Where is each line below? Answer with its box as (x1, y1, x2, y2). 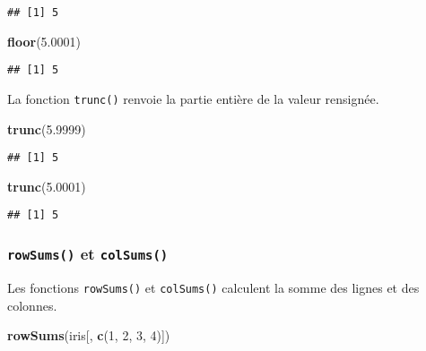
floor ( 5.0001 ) (7, 31, 81, 50)
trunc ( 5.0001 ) (7, 176, 86, 195)
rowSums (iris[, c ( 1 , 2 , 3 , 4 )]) (7, 326, 170, 345)
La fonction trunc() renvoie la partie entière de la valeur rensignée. (7, 89, 379, 107)
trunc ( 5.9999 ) (7, 119, 86, 138)
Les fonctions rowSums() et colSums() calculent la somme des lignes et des (7, 278, 420, 296)
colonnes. (7, 295, 57, 314)
